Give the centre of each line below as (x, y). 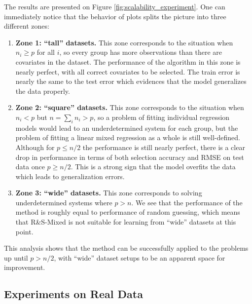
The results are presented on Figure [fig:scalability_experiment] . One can (115, 6)
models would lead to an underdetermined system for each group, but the (127, 128)
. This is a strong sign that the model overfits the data (153, 167)
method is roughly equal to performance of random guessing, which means (128, 212)
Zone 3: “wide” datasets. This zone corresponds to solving (109, 193)
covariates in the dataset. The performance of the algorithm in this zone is (128, 61)
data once (30, 167)
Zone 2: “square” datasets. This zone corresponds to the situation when (130, 107)
